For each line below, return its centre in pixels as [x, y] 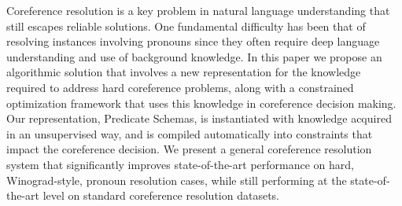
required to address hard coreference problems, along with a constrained [180, 87]
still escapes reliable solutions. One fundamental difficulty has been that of [186, 26]
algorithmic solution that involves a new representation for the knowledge [184, 72]
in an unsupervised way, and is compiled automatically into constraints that [190, 133]
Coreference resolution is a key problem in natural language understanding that [198, 10]
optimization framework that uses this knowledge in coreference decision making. [201, 103]
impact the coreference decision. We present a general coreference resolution [189, 149]
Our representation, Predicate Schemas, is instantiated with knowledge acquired [199, 118]
